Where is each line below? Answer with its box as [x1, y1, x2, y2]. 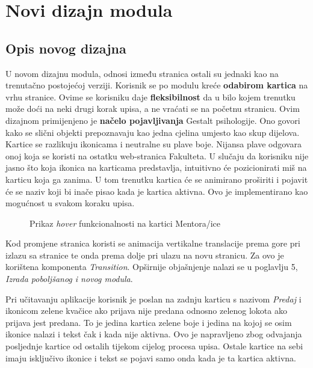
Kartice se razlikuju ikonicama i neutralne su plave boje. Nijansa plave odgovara [5, 138, 302, 150]
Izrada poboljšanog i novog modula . [5, 272, 133, 285]
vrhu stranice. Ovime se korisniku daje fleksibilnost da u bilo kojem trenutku [5, 90, 296, 103]
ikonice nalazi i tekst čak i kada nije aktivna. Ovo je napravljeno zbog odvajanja [5, 328, 302, 340]
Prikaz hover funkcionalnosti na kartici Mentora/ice [29, 216, 221, 229]
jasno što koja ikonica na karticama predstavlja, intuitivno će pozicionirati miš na [5, 161, 307, 174]
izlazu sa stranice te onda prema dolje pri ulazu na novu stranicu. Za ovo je [5, 248, 284, 261]
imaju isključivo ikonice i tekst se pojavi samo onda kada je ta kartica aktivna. [5, 351, 296, 364]
